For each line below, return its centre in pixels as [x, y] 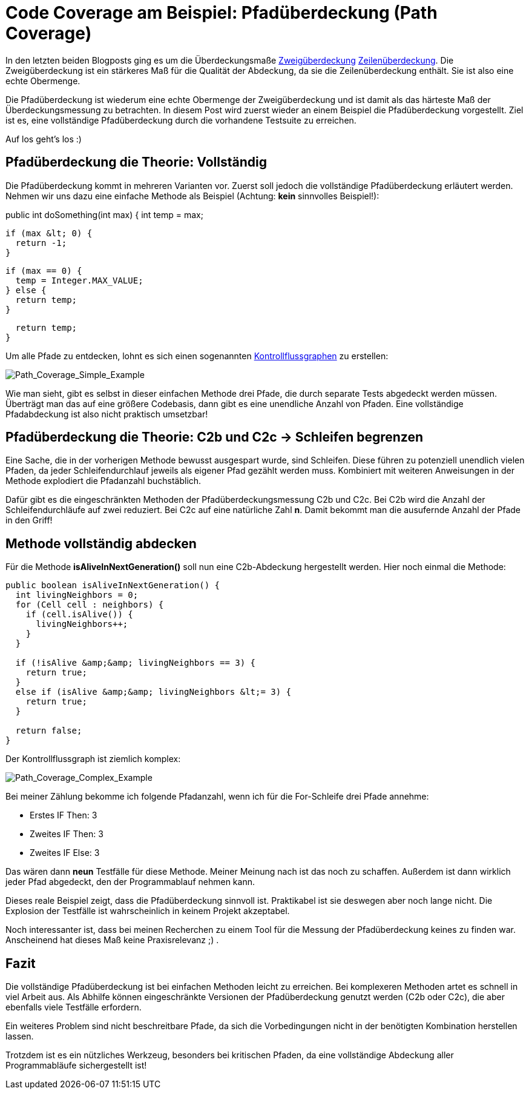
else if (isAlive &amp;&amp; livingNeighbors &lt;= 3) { [153, 692]
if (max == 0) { [44, 270]
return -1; [41, 243]
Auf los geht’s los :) [44, 139]
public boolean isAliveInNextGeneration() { [113, 585]
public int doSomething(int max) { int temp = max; [104, 214]
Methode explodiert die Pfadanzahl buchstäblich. [103, 481]
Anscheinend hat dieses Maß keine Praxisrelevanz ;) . [112, 940]
